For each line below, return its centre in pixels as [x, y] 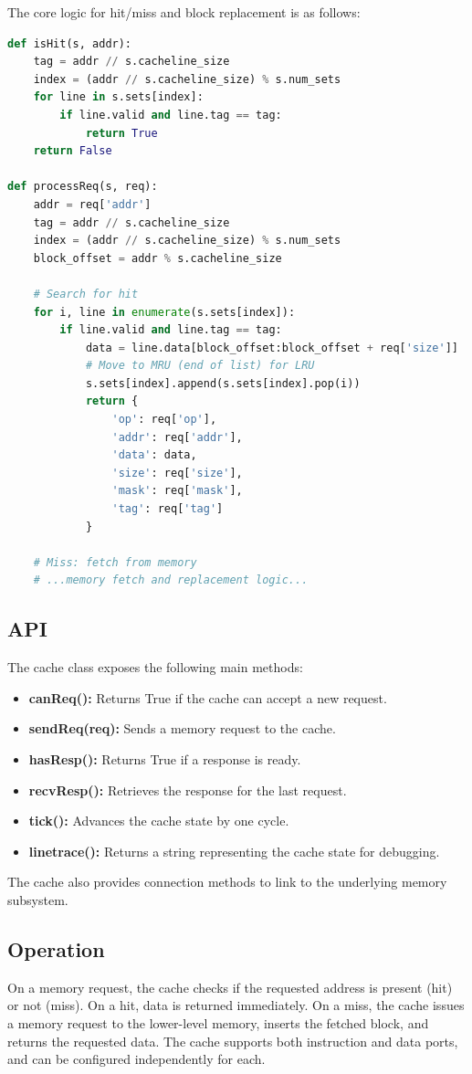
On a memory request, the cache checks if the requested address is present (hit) [230, 987]
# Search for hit [86, 294]
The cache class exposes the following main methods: [155, 667]
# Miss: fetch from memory [115, 562]
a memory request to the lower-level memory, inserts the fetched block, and [218, 1022]
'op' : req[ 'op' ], [164, 420]
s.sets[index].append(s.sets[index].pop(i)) [223, 383]
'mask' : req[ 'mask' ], [177, 491]
